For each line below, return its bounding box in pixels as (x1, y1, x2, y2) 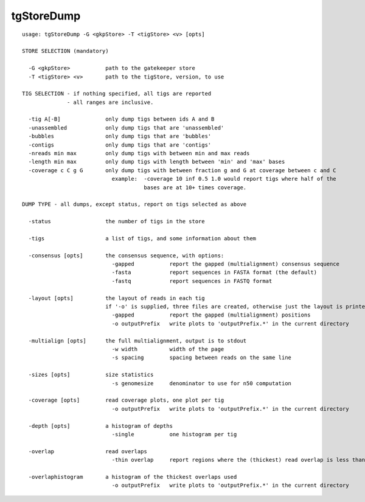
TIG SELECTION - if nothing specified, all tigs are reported (22, 90, 212, 97)
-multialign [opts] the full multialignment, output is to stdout (28, 337, 247, 344)
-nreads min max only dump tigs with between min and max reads (28, 150, 250, 157)
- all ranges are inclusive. (67, 99, 154, 106)
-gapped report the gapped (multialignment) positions (111, 312, 311, 319)
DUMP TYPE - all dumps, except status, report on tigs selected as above (22, 201, 247, 208)
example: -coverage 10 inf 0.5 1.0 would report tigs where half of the (111, 175, 337, 183)
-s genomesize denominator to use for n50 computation (111, 380, 292, 386)
